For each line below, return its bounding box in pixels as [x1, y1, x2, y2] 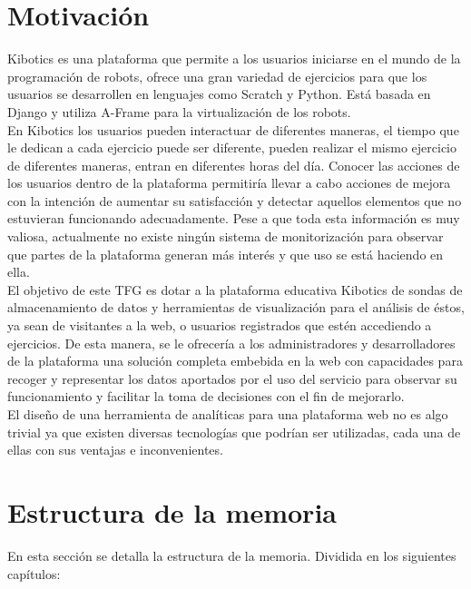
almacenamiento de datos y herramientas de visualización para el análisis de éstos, [7, 298, 465, 317]
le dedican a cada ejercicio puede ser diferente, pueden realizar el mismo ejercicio [7, 138, 456, 157]
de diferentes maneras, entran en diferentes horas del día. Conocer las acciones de [7, 155, 460, 174]
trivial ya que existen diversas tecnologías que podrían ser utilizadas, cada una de [7, 422, 461, 441]
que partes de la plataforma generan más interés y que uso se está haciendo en [7, 244, 444, 263]
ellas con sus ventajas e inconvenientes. [7, 440, 223, 459]
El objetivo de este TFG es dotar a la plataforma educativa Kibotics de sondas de [7, 280, 463, 299]
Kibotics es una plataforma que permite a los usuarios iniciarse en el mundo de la [7, 49, 461, 68]
